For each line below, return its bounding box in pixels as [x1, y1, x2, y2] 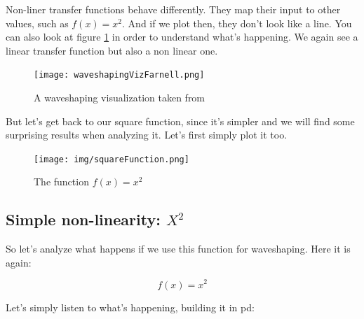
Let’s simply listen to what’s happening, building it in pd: [6, 299, 255, 314]
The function [34, 174, 89, 189]
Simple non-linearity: [6, 208, 161, 230]
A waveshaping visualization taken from [34, 90, 205, 105]
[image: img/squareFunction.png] [34, 154, 189, 164]
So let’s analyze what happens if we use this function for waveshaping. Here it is [6, 241, 351, 256]
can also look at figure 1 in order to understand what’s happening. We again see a [6, 29, 358, 44]
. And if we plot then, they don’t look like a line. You [122, 15, 352, 30]
